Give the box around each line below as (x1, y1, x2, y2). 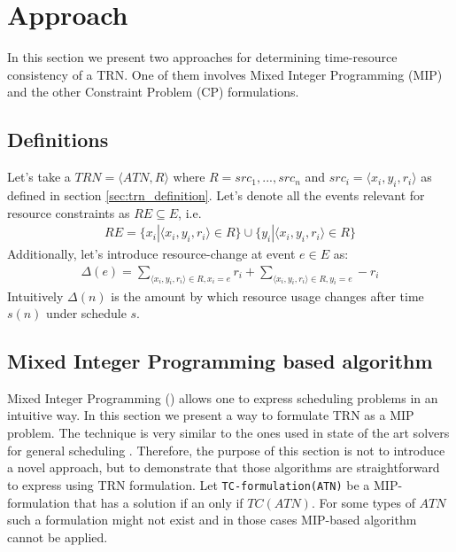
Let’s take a (7, 167, 71, 186)
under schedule (46, 304, 127, 323)
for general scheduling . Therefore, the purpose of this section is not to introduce (7, 440, 445, 459)
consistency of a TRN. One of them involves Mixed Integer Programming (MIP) (7, 65, 443, 83)
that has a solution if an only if (73, 493, 243, 511)
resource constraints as (7, 203, 130, 222)
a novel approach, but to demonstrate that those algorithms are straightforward (7, 458, 440, 477)
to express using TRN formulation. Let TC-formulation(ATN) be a (7, 475, 370, 494)
